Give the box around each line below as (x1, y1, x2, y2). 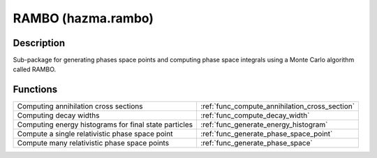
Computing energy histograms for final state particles (17, 120, 193, 129)
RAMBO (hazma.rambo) (13, 10, 154, 26)
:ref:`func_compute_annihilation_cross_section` (200, 101, 355, 111)
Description (13, 37, 66, 49)
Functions (13, 84, 58, 96)
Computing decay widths (17, 110, 100, 120)
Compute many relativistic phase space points (17, 138, 170, 148)
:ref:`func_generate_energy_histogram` (200, 120, 328, 129)
